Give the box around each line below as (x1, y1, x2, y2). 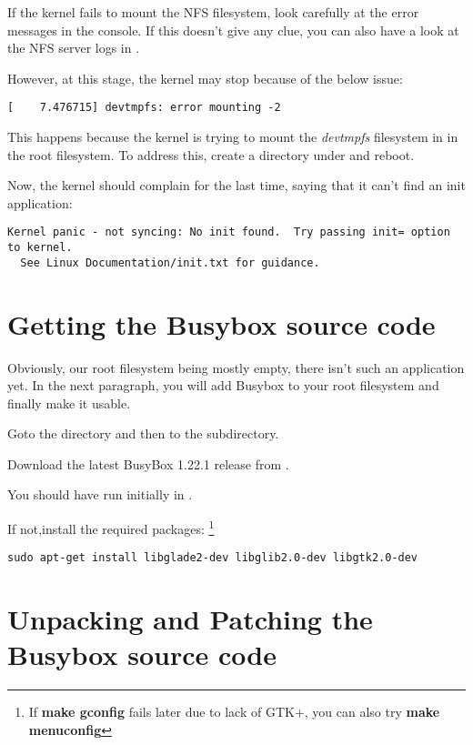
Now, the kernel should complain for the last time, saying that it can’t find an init (7, 176, 466, 195)
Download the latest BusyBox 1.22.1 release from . (7, 454, 289, 473)
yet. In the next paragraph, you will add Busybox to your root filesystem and (7, 376, 439, 395)
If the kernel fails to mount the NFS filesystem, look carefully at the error (7, 3, 419, 21)
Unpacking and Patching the (7, 600, 373, 638)
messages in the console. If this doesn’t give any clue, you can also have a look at (7, 20, 459, 39)
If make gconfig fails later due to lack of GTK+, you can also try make (28, 702, 440, 721)
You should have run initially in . (7, 485, 193, 504)
